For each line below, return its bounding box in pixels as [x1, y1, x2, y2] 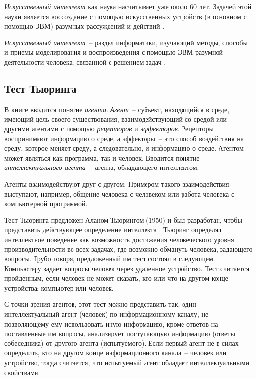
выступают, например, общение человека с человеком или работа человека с [4, 188, 235, 199]
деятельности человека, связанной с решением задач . [4, 56, 166, 67]
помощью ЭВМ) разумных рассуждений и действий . [4, 21, 165, 31]
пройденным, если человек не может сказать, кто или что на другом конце [4, 273, 229, 283]
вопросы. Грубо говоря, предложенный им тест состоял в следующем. [4, 253, 215, 264]
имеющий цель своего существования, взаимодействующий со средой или [4, 114, 227, 124]
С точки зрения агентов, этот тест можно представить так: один [4, 299, 196, 309]
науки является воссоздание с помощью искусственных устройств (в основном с [4, 11, 247, 21]
